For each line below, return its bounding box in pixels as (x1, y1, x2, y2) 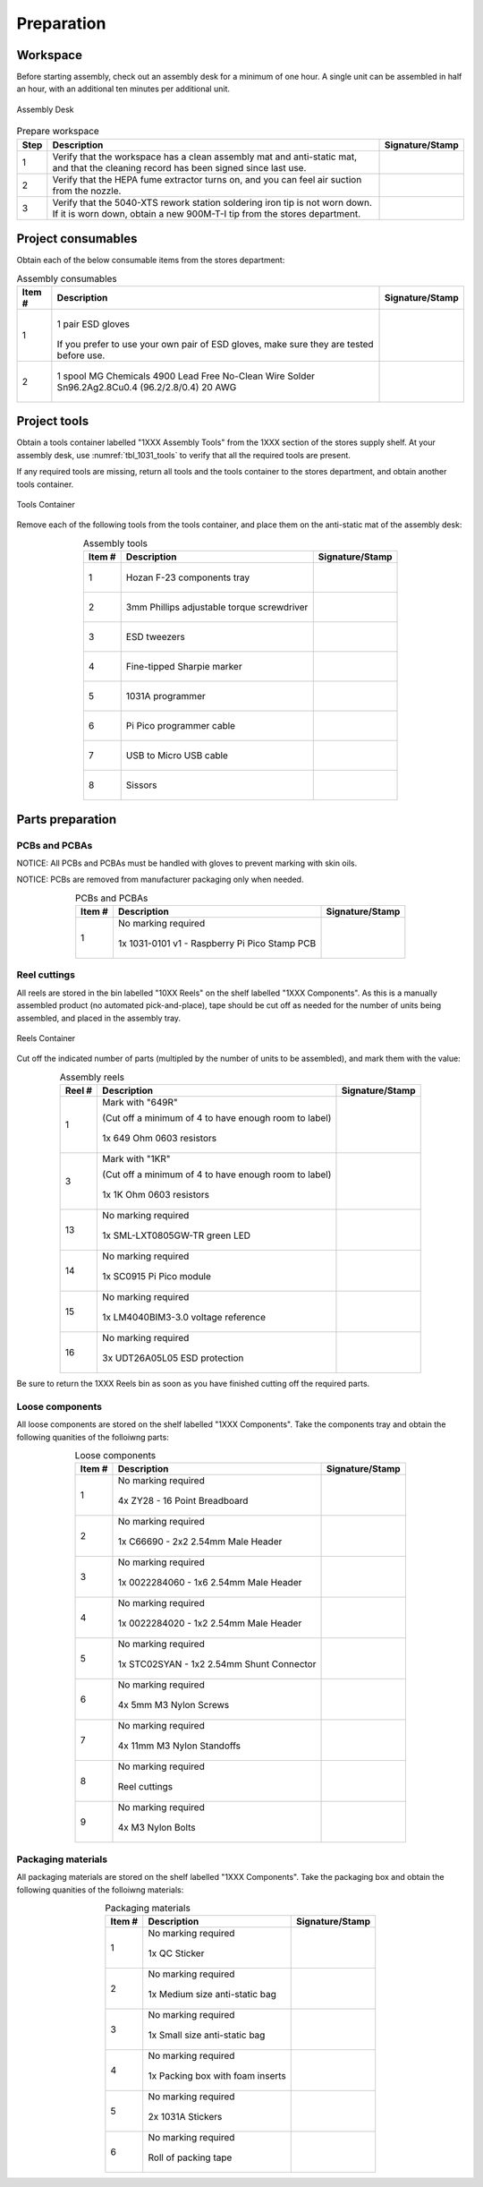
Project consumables (16, 231, 138, 246)
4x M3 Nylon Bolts (117, 1822, 196, 1834)
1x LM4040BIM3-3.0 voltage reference (102, 1311, 267, 1324)
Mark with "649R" (102, 1097, 178, 1109)
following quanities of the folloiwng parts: (16, 1431, 169, 1442)
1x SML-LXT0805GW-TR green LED (102, 1229, 250, 1242)
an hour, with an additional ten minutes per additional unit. (16, 83, 230, 94)
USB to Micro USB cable (125, 749, 228, 762)
